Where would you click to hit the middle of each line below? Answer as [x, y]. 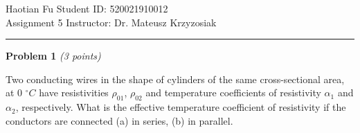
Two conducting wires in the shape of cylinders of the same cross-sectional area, [175, 79]
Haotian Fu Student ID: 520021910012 [87, 8]
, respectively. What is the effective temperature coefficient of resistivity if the [181, 107]
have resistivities [74, 92]
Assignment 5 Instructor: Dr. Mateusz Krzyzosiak [111, 22]
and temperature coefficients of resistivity [233, 92]
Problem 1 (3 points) [53, 56]
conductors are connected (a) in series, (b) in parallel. [119, 120]
